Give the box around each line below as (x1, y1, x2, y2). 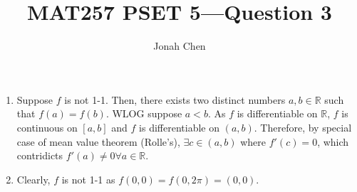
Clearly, (16, 171, 51, 186)
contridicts (16, 148, 63, 163)
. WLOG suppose (105, 106, 182, 121)
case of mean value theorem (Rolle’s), (16, 134, 180, 149)
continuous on (16, 119, 78, 134)
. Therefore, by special (254, 119, 352, 134)
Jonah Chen (153, 38, 206, 53)
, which (317, 134, 349, 149)
